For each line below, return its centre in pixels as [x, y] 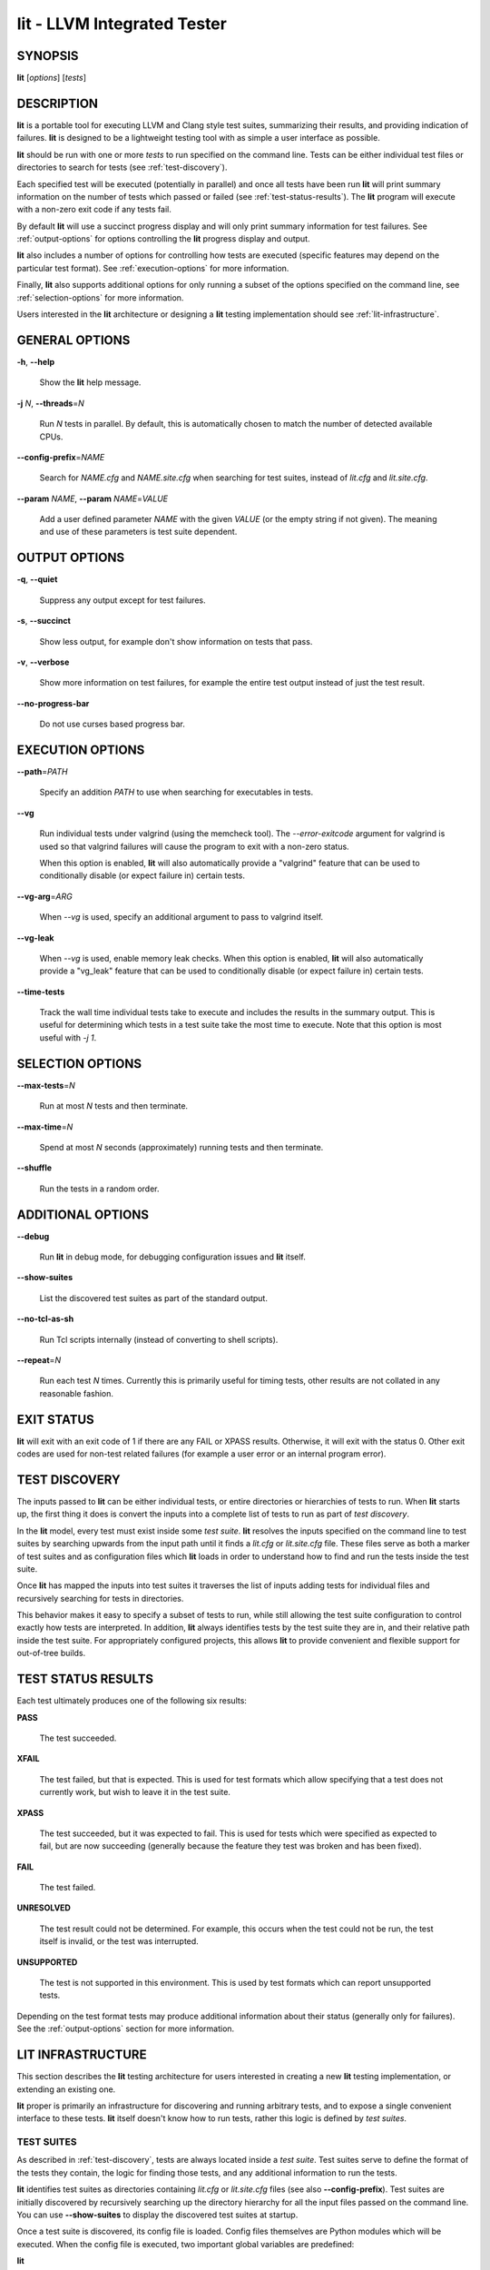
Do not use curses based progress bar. [112, 724]
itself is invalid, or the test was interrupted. [119, 1941]
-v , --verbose [43, 662]
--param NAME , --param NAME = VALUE [93, 498]
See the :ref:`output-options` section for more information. [126, 2028]
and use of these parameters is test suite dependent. [138, 532]
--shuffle [34, 1168]
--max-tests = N [46, 1085]
